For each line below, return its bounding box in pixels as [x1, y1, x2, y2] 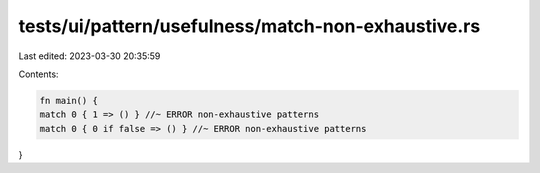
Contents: [18, 68, 59, 80]
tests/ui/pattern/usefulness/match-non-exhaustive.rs [18, 15, 481, 37]
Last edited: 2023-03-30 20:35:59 [18, 50, 161, 62]
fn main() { [39, 95, 99, 106]
